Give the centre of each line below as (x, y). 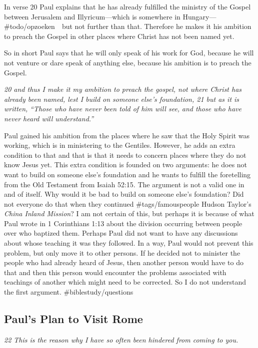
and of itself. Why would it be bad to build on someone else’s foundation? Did (124, 194)
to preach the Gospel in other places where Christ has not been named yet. (119, 36)
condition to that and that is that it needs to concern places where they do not (125, 155)
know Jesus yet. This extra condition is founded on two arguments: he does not (126, 165)
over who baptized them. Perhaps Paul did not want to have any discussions (121, 233)
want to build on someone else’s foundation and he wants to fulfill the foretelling (127, 174)
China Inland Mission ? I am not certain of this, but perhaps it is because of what (129, 213)
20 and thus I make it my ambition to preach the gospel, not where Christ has (123, 89)
